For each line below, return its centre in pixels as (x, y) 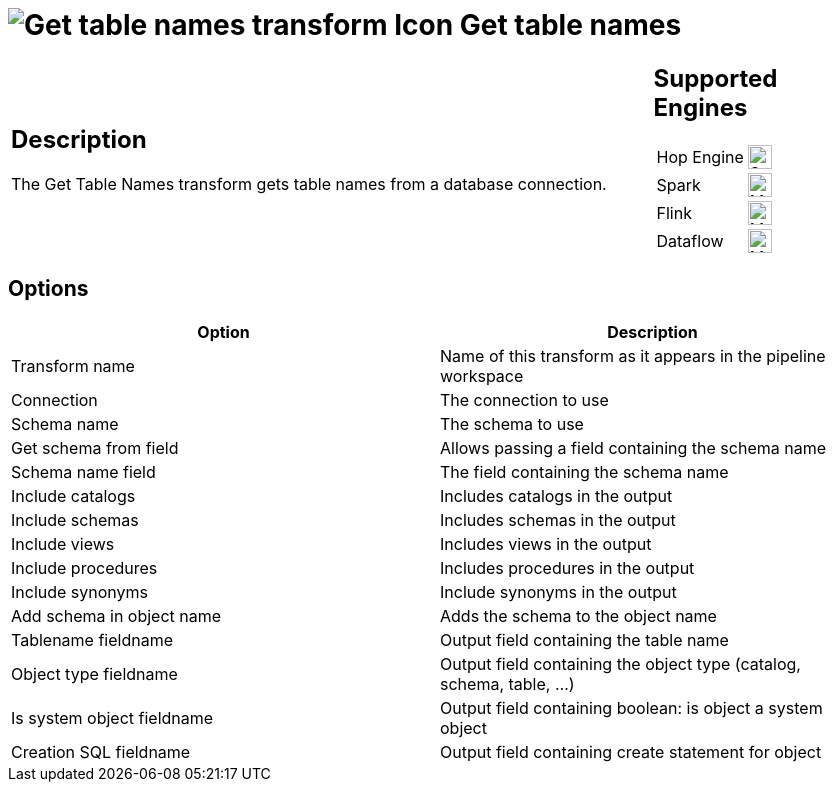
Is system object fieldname (112, 717)
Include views (63, 543)
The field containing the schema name (584, 471)
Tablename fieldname (92, 639)
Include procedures (84, 567)
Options (48, 289)
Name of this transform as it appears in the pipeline (633, 355)
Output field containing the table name (584, 639)
